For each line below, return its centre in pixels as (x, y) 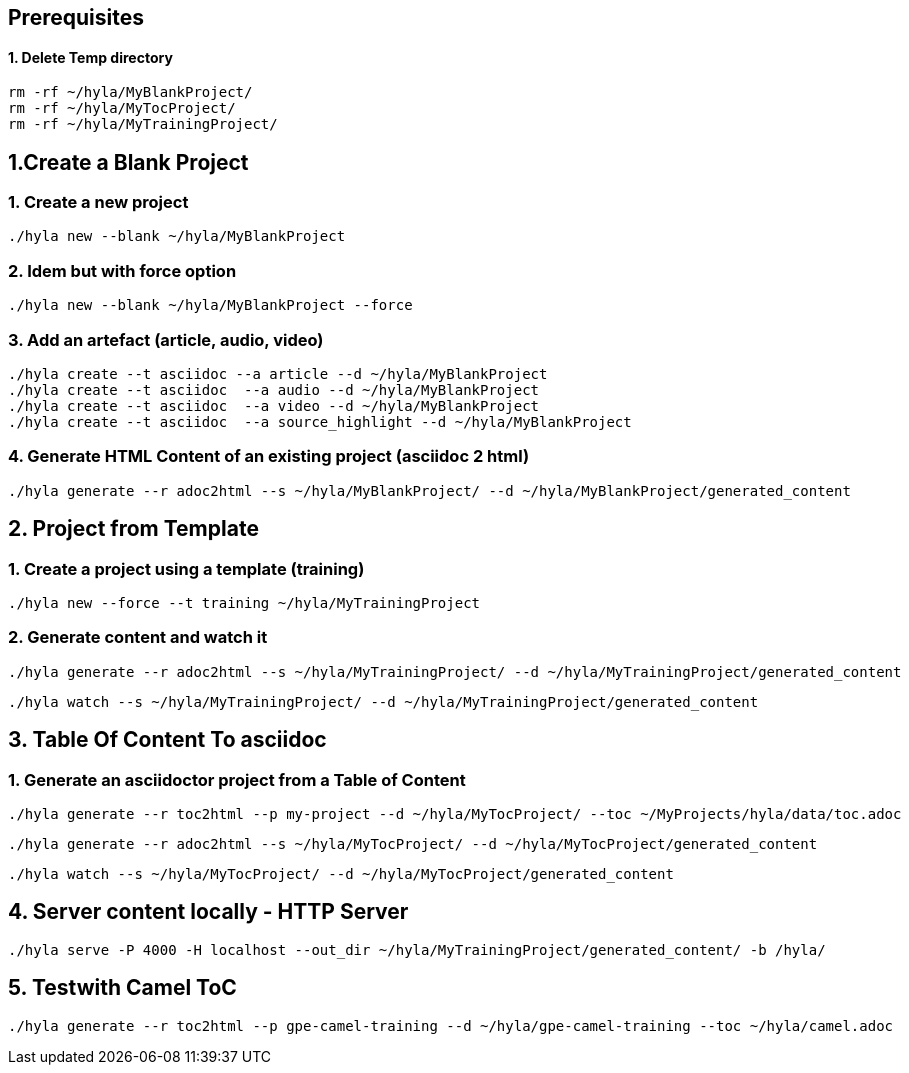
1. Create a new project (98, 202)
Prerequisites (76, 17)
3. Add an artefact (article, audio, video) (166, 339)
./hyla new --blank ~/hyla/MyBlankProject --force (210, 305)
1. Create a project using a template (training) (186, 568)
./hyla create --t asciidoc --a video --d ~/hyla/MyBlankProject (274, 405)
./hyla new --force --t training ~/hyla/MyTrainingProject (244, 602)
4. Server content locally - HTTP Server (208, 912)
